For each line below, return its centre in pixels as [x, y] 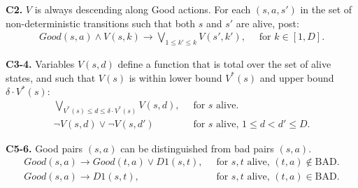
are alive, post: [267, 23]
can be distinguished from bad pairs [197, 148]
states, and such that [51, 77]
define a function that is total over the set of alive [224, 64]
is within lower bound [176, 77]
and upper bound [297, 77]
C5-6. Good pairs [44, 148]
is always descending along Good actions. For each [143, 9]
